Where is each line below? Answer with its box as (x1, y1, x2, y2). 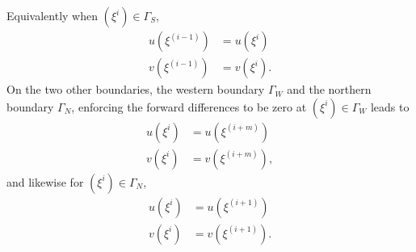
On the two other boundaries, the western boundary (6, 81, 265, 98)
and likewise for (6, 173, 84, 190)
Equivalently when (6, 7, 98, 23)
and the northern (287, 81, 372, 98)
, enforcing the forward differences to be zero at (71, 98, 307, 115)
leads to (370, 98, 410, 115)
